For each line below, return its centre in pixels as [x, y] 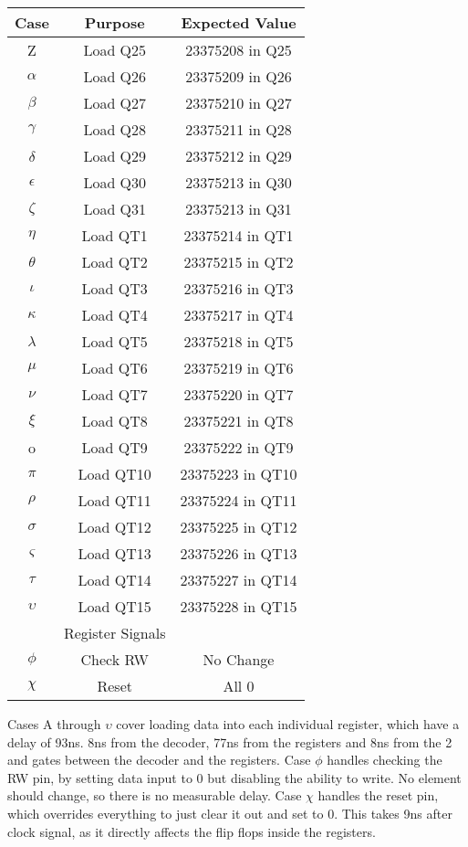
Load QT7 [114, 394]
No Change [239, 659]
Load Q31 [115, 209]
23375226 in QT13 [239, 553]
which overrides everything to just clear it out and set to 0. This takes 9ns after [230, 813]
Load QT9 [114, 447]
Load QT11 [114, 500]
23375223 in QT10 [239, 474]
